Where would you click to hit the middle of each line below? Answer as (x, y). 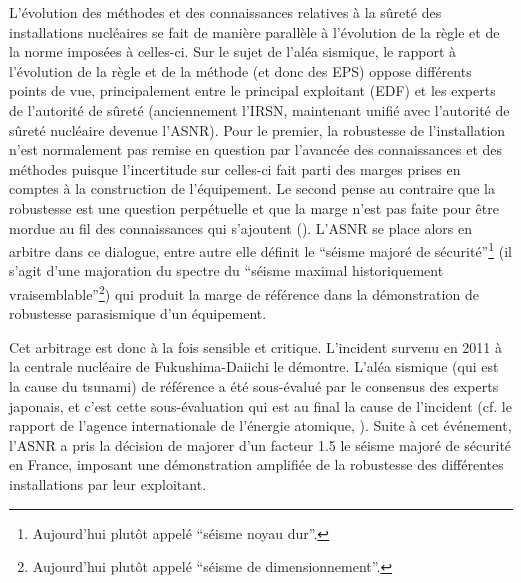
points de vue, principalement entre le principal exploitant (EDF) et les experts (252, 90)
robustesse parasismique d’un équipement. (138, 313)
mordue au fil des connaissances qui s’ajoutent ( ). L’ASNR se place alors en (240, 227)
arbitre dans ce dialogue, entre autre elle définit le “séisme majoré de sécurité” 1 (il (260, 249)
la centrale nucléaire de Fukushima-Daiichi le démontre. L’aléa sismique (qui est (254, 366)
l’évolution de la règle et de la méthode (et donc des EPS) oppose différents (240, 70)
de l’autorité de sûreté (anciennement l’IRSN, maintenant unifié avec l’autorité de (259, 109)
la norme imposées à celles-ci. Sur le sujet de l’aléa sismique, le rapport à (233, 51)
